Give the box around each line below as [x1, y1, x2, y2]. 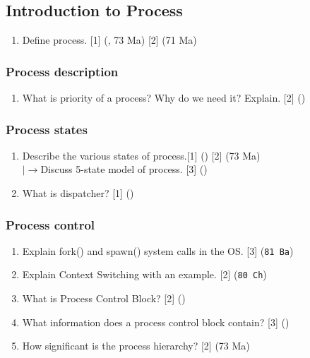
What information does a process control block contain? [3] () [22, 314, 290, 329]
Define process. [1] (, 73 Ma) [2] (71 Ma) [22, 32, 197, 47]
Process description [6, 62, 119, 80]
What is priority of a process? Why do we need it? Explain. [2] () [22, 90, 306, 105]
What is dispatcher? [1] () [22, 186, 134, 201]
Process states [6, 120, 88, 138]
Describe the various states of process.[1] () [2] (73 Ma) [22, 148, 261, 162]
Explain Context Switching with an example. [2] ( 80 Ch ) [22, 267, 267, 282]
